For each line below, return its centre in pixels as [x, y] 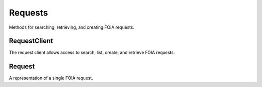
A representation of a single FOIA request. [51, 78]
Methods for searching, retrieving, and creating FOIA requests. [72, 27]
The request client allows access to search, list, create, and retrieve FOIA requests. [92, 52]
